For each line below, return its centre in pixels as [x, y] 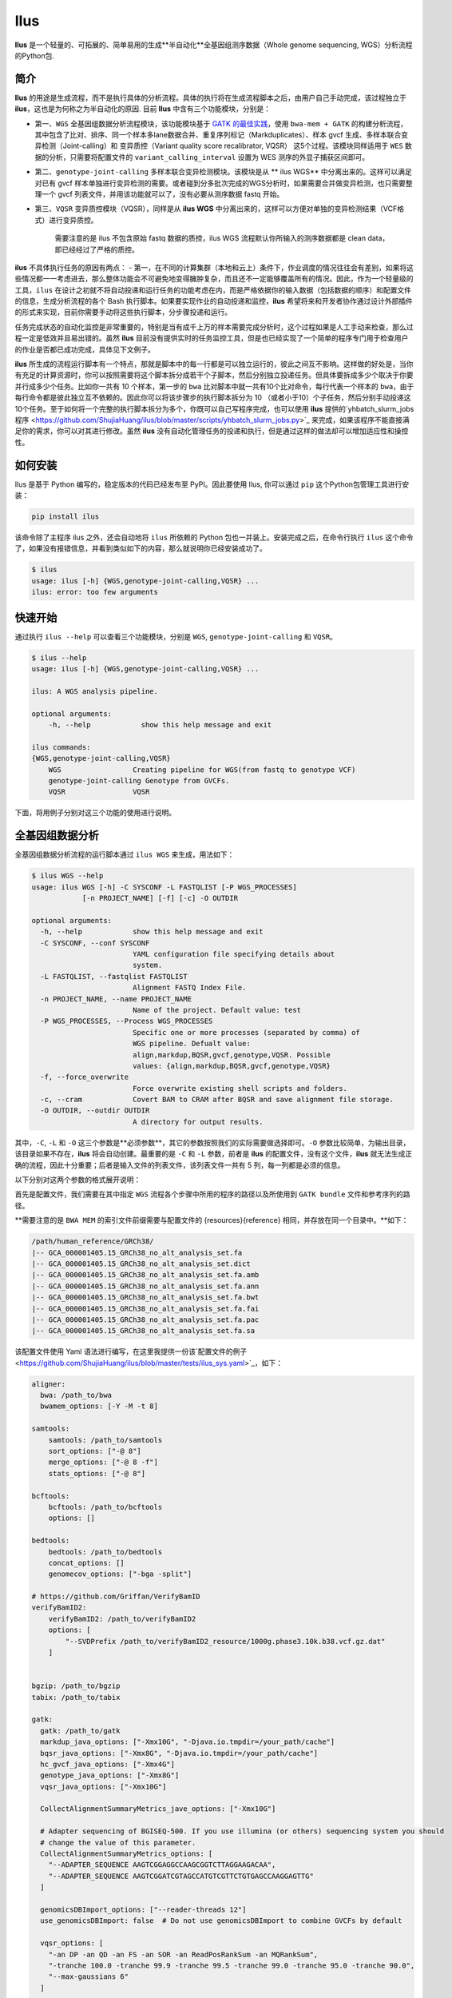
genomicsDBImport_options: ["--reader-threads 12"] [143, 1910]
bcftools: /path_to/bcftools [105, 1507]
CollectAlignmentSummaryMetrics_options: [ [127, 1854]
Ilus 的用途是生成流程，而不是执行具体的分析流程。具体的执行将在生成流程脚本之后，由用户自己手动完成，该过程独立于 [211, 98]
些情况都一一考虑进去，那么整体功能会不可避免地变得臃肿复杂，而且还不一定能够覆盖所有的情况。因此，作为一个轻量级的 [214, 279]
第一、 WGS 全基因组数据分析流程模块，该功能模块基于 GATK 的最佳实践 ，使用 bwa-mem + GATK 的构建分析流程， [221, 123]
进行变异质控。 [73, 220]
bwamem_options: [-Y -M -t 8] [99, 1406]
